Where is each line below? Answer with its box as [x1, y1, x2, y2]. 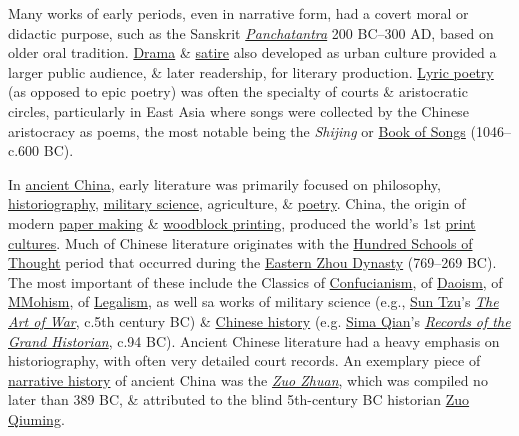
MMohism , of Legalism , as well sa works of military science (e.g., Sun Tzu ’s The [8, 291, 499, 312]
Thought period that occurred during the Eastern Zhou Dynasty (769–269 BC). [8, 252, 497, 273]
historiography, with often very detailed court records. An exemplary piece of [8, 350, 481, 371]
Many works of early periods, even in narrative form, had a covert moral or [8, 3, 469, 23]
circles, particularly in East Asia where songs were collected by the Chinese [8, 100, 469, 121]
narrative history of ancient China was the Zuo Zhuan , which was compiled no [8, 369, 488, 390]
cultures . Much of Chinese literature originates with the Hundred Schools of [8, 232, 473, 253]
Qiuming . [8, 408, 65, 429]
